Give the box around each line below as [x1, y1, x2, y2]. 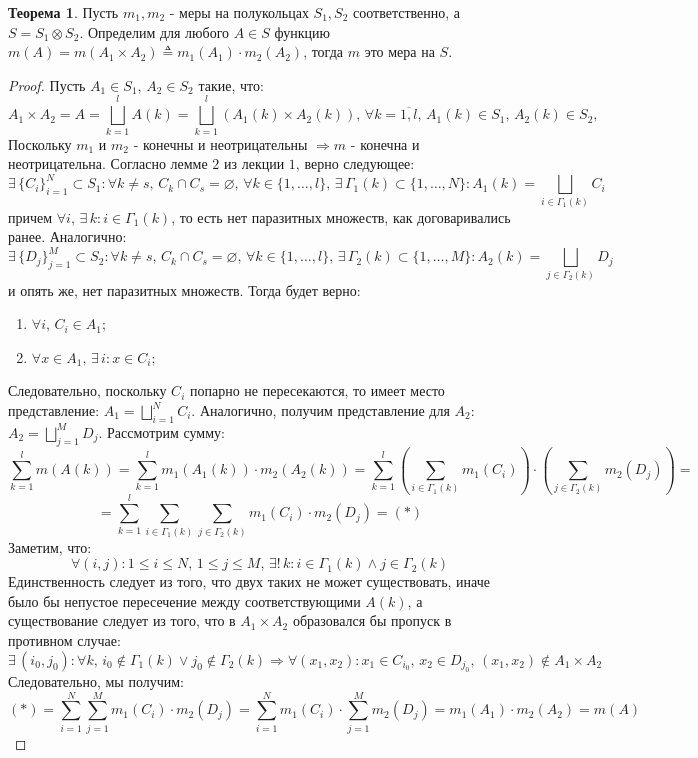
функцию [274, 21, 331, 42]
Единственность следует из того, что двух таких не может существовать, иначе [8, 571, 490, 592]
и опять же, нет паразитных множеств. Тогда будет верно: [8, 279, 361, 300]
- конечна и [350, 133, 420, 154]
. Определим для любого [79, 21, 230, 42]
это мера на [364, 41, 435, 62]
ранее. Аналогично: [8, 226, 127, 247]
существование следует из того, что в [8, 610, 236, 631]
